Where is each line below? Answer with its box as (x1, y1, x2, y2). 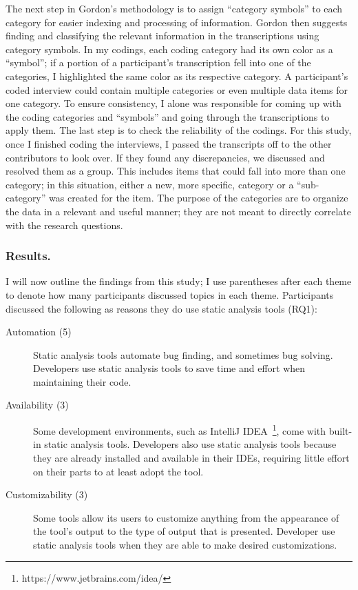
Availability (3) (6, 397, 69, 412)
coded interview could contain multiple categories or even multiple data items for (6, 82, 348, 97)
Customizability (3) (6, 487, 88, 502)
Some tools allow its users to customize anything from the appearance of (33, 510, 339, 524)
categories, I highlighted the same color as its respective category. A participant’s (6, 68, 348, 83)
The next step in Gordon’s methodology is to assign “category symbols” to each (6, 1, 343, 15)
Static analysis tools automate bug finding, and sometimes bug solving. (33, 347, 333, 362)
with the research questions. (6, 217, 123, 232)
